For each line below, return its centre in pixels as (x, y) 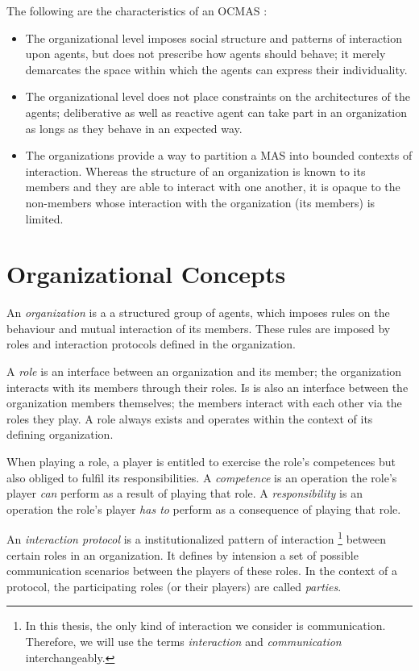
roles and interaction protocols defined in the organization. (151, 344)
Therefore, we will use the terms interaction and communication (183, 641)
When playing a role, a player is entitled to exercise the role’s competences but (201, 461)
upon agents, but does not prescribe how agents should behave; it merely (205, 54)
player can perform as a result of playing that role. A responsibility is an (185, 493)
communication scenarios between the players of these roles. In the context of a (202, 571)
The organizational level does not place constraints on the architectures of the (218, 96)
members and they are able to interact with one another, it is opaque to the (213, 187)
